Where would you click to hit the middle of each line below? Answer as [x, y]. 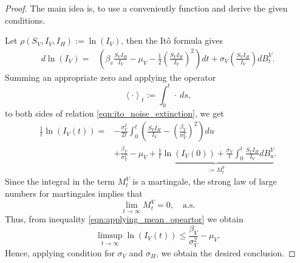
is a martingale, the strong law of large [205, 181]
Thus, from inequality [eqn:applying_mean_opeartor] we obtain [124, 219]
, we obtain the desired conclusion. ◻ [226, 252]
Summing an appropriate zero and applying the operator [111, 77]
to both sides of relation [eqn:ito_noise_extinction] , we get [114, 113]
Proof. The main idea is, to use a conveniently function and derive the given [146, 8]
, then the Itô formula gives [172, 40]
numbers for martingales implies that [74, 193]
